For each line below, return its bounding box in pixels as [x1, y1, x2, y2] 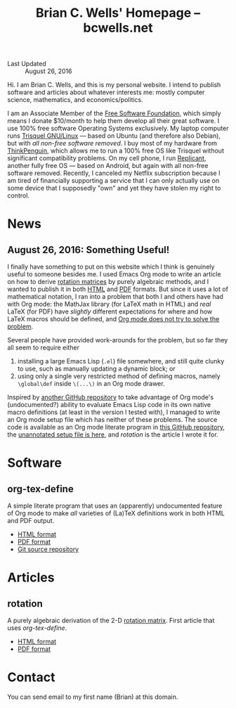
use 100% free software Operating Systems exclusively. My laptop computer [7, 124, 229, 133]
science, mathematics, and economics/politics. [7, 96, 144, 104]
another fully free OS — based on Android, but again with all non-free [7, 162, 209, 170]
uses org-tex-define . [7, 624, 67, 632]
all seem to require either [7, 343, 79, 352]
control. [7, 191, 30, 200]
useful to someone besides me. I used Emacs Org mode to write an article [7, 270, 221, 278]
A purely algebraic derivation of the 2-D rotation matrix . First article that [7, 617, 215, 625]
